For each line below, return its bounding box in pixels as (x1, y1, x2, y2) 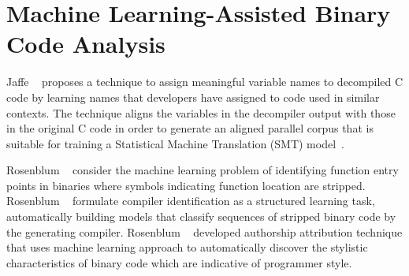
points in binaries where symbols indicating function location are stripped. (6, 177, 366, 193)
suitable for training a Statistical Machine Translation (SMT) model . (6, 135, 344, 151)
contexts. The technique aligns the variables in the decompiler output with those (6, 104, 396, 121)
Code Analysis (6, 28, 165, 60)
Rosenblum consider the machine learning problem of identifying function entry (6, 162, 399, 178)
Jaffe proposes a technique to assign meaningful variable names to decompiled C (6, 73, 403, 90)
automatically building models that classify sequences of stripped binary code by (6, 208, 396, 225)
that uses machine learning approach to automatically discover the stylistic (6, 239, 368, 255)
